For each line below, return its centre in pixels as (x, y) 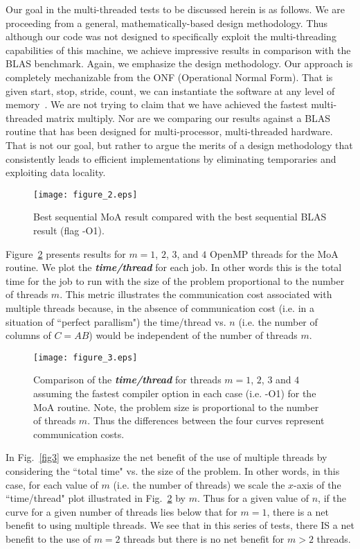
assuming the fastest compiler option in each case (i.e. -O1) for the (175, 393)
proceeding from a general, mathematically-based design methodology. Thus (167, 23)
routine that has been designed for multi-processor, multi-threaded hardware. (169, 131)
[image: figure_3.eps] (85, 357)
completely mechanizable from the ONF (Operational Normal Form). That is (169, 77)
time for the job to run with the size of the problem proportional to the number (175, 280)
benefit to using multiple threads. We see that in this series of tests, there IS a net (180, 525)
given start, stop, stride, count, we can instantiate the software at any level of (170, 90)
